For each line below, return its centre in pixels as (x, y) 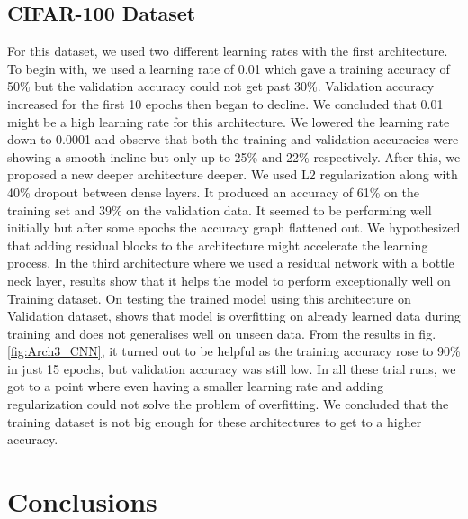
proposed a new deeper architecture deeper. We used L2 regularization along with (233, 174)
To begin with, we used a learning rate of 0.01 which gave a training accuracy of (229, 68)
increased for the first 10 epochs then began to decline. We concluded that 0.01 (225, 103)
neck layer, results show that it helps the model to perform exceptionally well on (229, 280)
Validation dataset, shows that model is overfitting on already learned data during (234, 316)
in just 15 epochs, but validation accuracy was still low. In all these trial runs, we (232, 368)
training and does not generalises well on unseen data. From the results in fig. (222, 333)
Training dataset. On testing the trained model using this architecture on (209, 298)
